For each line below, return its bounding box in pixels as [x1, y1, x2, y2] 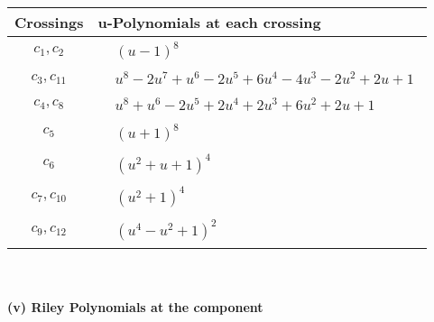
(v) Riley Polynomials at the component [7, 297, 263, 316]
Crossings [14, 12, 84, 32]
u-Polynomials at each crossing [97, 12, 321, 32]
